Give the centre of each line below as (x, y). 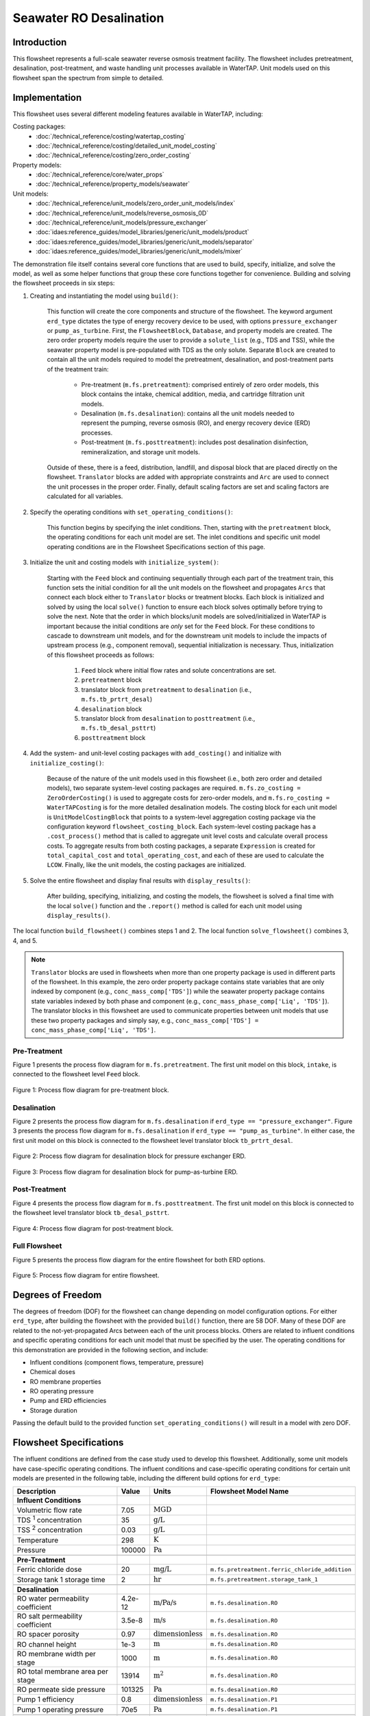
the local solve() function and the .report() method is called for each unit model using (174, 905)
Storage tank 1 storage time (61, 1579)
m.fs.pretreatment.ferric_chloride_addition (281, 1569)
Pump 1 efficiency (46, 1700)
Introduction (40, 42)
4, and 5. (25, 940)
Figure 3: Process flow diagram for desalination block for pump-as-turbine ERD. (125, 1172)
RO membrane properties (66, 1381)
